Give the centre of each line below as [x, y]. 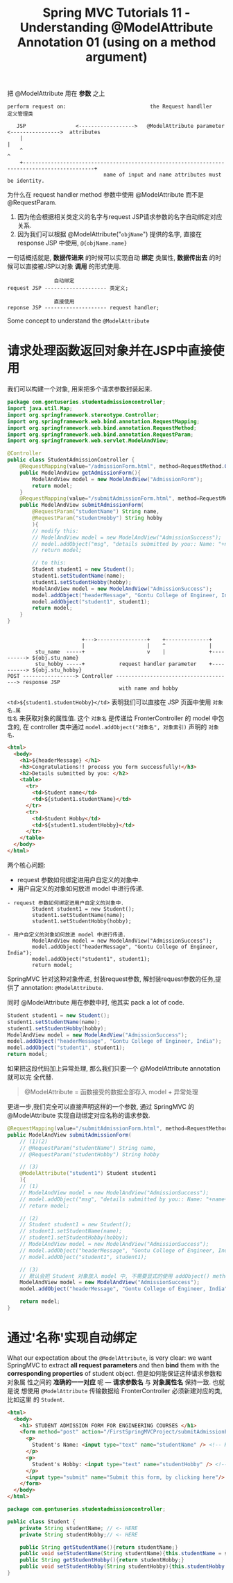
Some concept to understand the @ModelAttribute [79, 320]
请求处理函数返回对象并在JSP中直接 [110, 351]
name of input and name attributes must [162, 175]
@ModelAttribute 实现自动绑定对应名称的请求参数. [79, 1115]
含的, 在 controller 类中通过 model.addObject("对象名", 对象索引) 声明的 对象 [113, 727]
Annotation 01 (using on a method [116, 42]
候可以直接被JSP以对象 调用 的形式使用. [64, 266]
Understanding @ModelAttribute [116, 27]
